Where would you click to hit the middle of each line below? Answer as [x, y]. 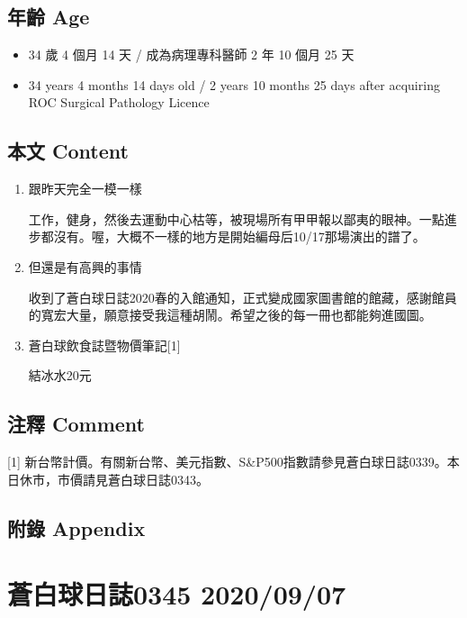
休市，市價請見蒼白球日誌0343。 [114, 479]
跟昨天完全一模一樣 [85, 189]
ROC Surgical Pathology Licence [119, 102]
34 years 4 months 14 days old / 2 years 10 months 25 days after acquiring [234, 84]
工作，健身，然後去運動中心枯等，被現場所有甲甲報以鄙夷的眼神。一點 [236, 218]
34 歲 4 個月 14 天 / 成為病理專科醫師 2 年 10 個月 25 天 [191, 55]
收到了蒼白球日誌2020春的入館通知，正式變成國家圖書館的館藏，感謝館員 [242, 297]
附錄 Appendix [76, 527]
